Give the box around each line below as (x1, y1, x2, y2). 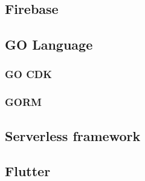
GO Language (5, 35, 93, 54)
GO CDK (5, 67, 52, 82)
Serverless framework (5, 126, 141, 145)
